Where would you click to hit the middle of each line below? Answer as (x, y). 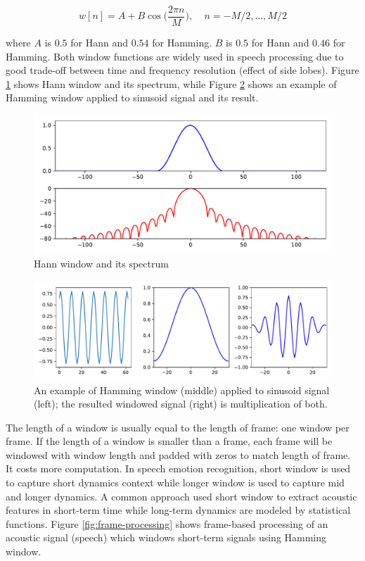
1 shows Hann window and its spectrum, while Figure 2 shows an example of (171, 83)
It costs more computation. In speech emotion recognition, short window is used (178, 468)
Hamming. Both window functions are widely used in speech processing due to (175, 56)
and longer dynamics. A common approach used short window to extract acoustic (181, 496)
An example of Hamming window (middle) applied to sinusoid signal (182, 390)
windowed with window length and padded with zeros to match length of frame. (178, 454)
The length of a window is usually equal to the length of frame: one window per (178, 427)
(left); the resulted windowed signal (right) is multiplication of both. (181, 404)
